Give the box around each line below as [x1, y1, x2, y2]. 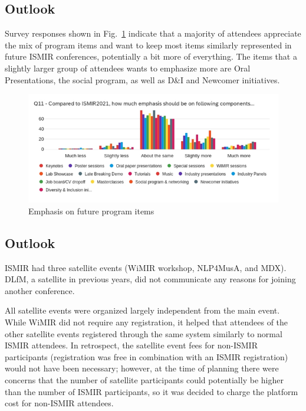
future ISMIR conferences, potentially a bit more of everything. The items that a [5, 50, 297, 63]
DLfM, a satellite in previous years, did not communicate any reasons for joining [5, 273, 296, 285]
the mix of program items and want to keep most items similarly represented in [5, 38, 292, 51]
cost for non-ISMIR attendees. [5, 397, 114, 409]
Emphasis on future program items [28, 204, 154, 217]
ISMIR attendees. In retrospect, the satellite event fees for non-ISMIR [5, 339, 258, 351]
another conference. [5, 284, 75, 296]
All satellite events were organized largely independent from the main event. [5, 304, 280, 317]
